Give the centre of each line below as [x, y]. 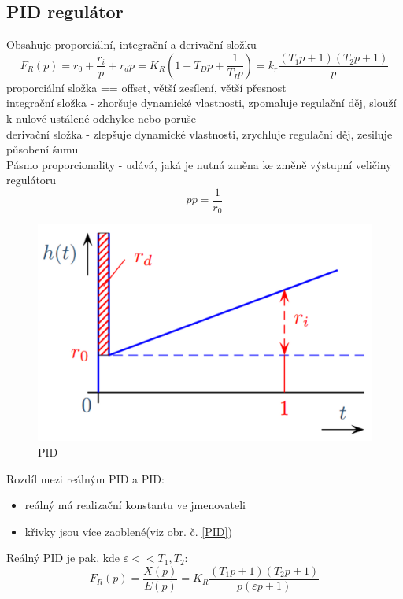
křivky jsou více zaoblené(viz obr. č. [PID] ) [128, 531]
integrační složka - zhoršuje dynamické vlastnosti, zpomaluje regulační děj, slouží [201, 103]
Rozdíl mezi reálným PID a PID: [85, 478]
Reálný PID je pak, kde [63, 558]
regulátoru [31, 180]
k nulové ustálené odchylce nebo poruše [101, 118]
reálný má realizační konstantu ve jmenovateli [135, 505]
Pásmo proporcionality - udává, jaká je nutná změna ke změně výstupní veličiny [199, 164]
